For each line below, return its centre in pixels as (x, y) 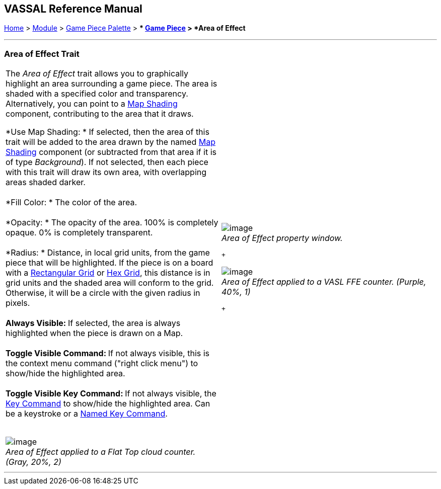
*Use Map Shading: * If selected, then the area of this (107, 132)
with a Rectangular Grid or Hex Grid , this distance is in (108, 273)
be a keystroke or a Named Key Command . (87, 414)
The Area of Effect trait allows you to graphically (97, 74)
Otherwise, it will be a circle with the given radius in (103, 293)
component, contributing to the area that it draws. (100, 114)
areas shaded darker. (46, 182)
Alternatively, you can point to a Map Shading (92, 104)
